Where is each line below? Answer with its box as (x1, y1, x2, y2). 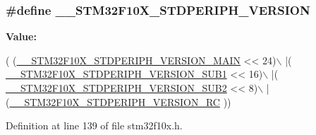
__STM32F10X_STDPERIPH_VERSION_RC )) (9, 94, 231, 109)
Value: (6, 29, 37, 44)
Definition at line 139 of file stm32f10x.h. (6, 118, 183, 133)
